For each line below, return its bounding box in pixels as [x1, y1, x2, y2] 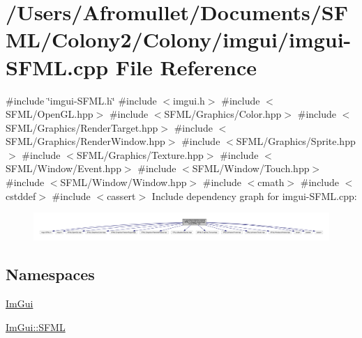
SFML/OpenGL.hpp [6, 107, 93, 121]
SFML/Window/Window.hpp [60, 175, 187, 190]
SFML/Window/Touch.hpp [192, 161, 310, 176]
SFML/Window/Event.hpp [6, 161, 121, 176]
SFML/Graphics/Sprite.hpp [236, 134, 356, 148]
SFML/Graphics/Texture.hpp [76, 147, 204, 162]
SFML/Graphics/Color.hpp [164, 107, 282, 121]
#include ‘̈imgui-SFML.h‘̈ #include [6, 93, 157, 107]
